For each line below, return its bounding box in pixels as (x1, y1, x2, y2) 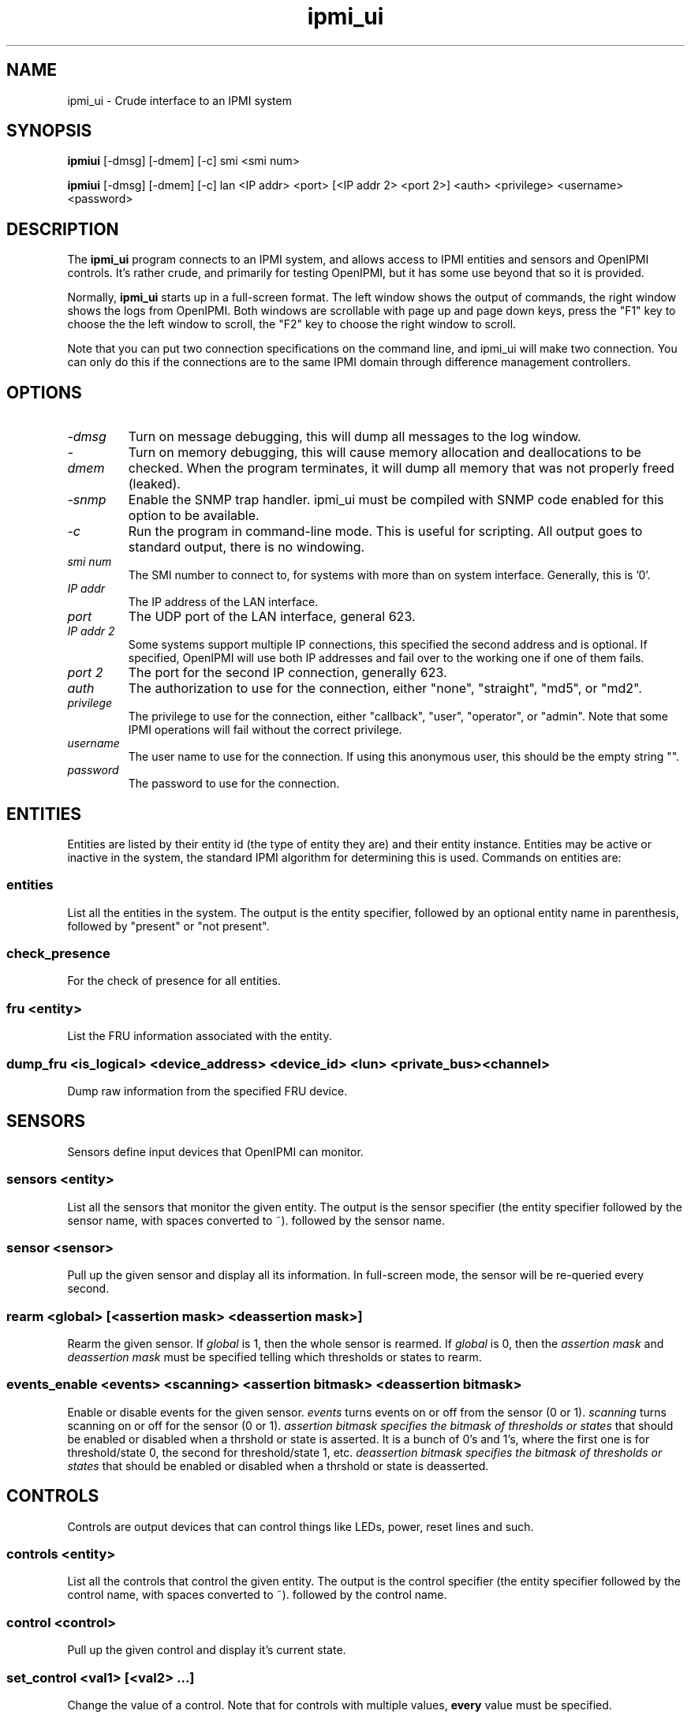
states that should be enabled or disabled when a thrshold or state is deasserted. (67, 1458, 489, 1473)
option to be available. (128, 507, 260, 524)
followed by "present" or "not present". (67, 919, 270, 933)
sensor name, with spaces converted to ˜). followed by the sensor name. (67, 1213, 446, 1227)
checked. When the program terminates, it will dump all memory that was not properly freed (128, 460, 674, 477)
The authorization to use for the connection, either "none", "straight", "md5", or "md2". (128, 680, 642, 697)
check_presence (6, 945, 110, 962)
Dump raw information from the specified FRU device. (67, 1084, 348, 1098)
